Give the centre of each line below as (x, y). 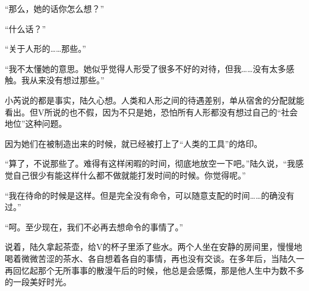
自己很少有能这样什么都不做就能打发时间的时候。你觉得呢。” (129, 175)
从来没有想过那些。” (67, 80)
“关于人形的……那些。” (45, 48)
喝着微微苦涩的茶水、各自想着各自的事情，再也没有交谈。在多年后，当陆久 (150, 258)
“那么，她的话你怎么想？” (55, 8)
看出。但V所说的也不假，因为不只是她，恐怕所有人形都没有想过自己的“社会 (152, 112)
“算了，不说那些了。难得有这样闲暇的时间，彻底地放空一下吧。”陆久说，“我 (150, 163)
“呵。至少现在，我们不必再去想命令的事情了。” (94, 226)
